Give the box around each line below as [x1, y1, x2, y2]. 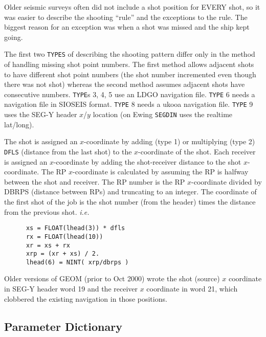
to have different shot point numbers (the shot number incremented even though [4, 69, 256, 79]
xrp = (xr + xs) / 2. [26, 250, 100, 258]
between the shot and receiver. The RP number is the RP [4, 176, 185, 187]
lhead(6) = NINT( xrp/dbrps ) [26, 258, 129, 266]
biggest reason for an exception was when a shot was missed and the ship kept [4, 21, 250, 32]
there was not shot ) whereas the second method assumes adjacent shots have [4, 79, 245, 89]
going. [4, 31, 23, 42]
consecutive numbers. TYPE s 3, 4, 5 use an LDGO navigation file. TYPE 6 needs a [4, 88, 255, 99]
